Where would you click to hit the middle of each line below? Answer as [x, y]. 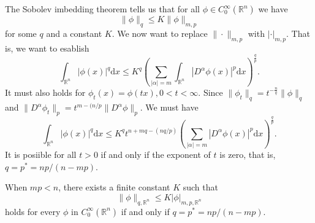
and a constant [74, 33]
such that [200, 187]
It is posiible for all [41, 155]
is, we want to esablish [47, 48]
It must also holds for [45, 92]
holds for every [33, 211]
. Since [211, 92]
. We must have [169, 107]
